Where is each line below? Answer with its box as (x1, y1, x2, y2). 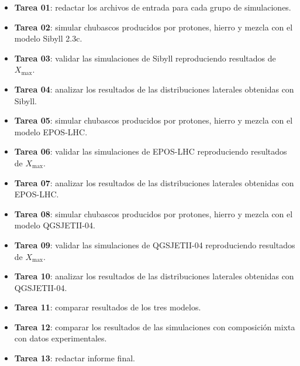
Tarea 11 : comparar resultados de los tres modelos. (14, 301, 201, 313)
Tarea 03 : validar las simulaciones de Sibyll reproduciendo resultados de (14, 52, 276, 64)
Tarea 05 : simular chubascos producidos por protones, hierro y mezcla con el (14, 114, 293, 126)
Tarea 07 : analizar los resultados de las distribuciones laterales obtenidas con (14, 176, 294, 189)
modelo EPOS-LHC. (14, 125, 88, 138)
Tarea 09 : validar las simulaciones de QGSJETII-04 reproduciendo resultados (14, 238, 295, 251)
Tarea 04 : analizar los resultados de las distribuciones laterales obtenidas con (14, 83, 294, 95)
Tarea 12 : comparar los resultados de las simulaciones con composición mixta (14, 320, 295, 333)
